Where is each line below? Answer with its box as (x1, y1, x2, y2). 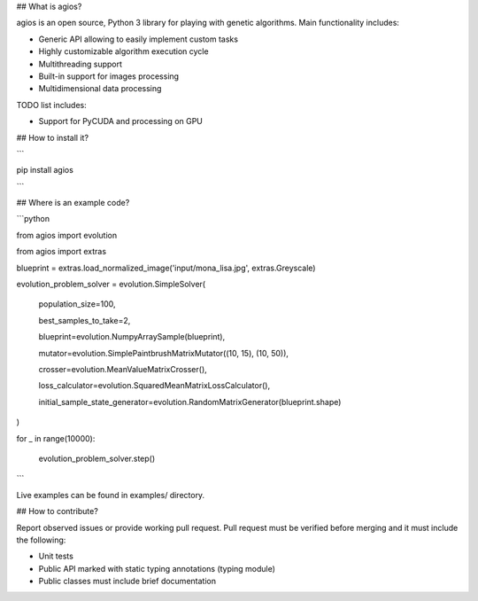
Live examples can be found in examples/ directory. (16, 489, 205, 500)
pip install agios (16, 165, 74, 176)
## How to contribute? (16, 506, 99, 517)
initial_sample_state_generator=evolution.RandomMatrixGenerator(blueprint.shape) (38, 396, 342, 407)
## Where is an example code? (16, 198, 130, 208)
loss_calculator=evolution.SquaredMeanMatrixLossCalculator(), (38, 380, 270, 391)
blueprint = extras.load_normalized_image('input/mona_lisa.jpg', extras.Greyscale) (16, 262, 316, 273)
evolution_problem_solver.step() (38, 453, 156, 464)
